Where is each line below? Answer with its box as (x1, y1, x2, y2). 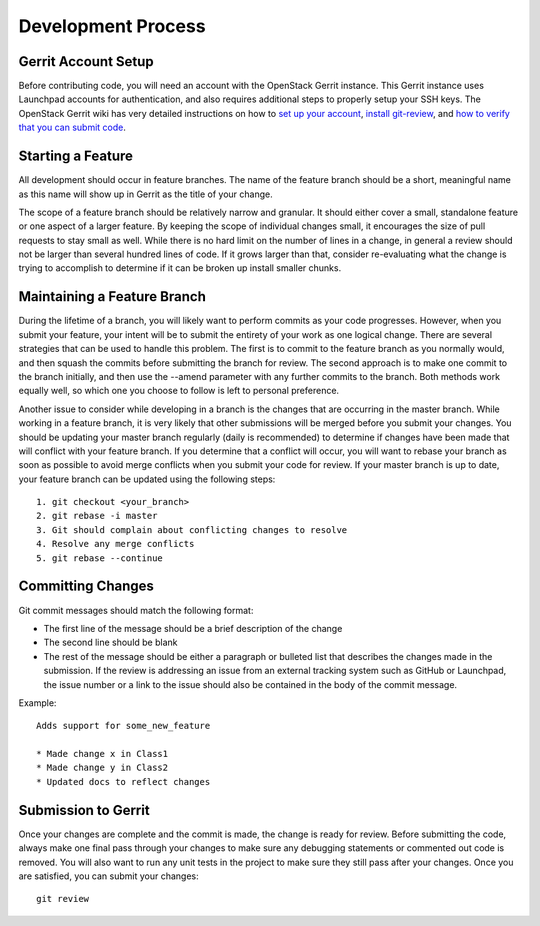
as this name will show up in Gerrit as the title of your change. (18, 188, 274, 200)
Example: (18, 696, 57, 709)
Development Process (18, 15, 206, 37)
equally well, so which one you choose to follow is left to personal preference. (18, 385, 340, 397)
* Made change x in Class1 (36, 748, 169, 760)
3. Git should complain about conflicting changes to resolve (36, 524, 348, 535)
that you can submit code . (18, 121, 127, 134)
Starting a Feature (18, 148, 134, 165)
